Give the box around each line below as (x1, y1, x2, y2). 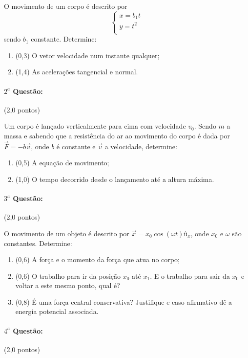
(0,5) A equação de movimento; (15, 157, 109, 168)
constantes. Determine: (4, 238, 72, 248)
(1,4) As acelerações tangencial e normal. (15, 67, 138, 77)
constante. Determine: (31, 34, 97, 44)
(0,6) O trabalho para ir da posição (15, 270, 121, 281)
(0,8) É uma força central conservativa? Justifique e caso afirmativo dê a (15, 296, 232, 307)
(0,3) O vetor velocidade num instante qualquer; (15, 50, 160, 60)
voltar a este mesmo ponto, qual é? (15, 280, 120, 291)
